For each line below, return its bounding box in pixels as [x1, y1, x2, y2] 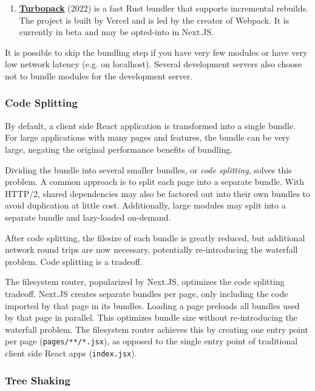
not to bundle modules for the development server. [5, 69, 193, 82]
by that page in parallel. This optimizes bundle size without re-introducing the [5, 311, 297, 324]
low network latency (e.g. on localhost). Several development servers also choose [5, 58, 302, 70]
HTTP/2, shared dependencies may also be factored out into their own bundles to [5, 187, 311, 199]
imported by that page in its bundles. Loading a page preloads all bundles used [5, 299, 300, 312]
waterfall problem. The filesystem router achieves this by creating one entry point [5, 322, 308, 335]
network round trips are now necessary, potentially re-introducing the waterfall [5, 243, 298, 256]
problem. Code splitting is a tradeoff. [5, 255, 143, 267]
